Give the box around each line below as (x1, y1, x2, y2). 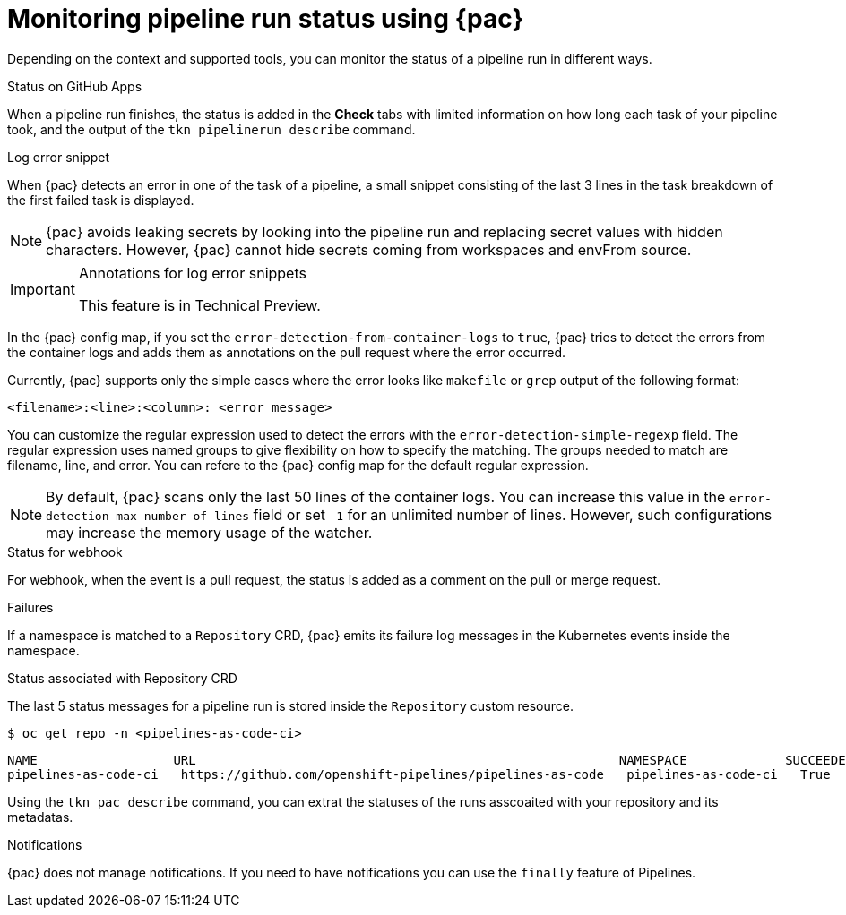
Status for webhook (7, 543, 123, 560)
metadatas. (7, 808, 73, 825)
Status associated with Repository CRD (7, 670, 237, 686)
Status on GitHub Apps (7, 78, 142, 94)
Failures (7, 599, 54, 615)
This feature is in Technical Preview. (78, 295, 321, 314)
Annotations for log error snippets (78, 263, 306, 282)
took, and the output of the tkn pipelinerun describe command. (7, 121, 416, 137)
